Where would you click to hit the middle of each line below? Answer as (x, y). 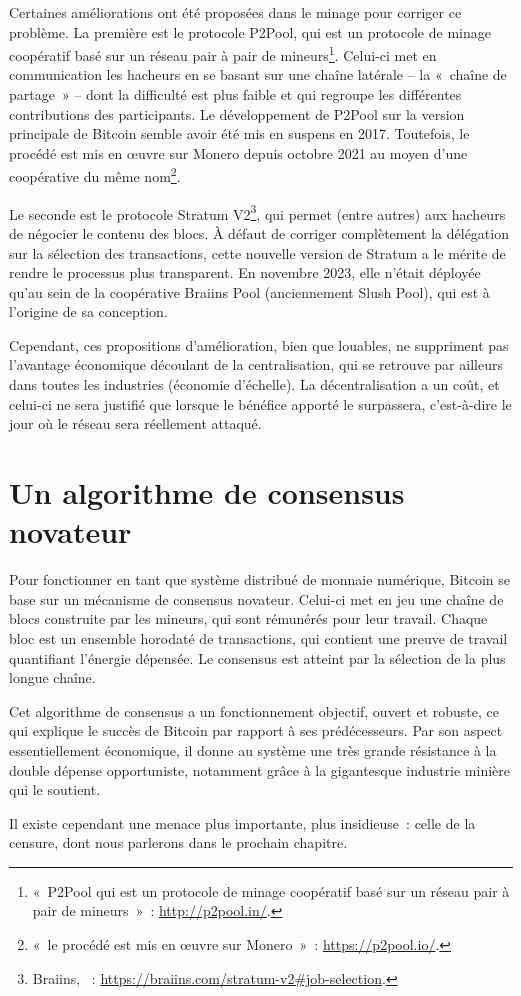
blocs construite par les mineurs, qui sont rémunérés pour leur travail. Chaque (248, 618)
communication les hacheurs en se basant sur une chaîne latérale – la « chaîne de (258, 74)
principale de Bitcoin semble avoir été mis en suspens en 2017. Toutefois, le (239, 133)
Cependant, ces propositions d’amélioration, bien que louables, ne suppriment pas (259, 344)
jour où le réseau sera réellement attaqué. (135, 423)
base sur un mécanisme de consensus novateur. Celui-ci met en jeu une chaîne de (256, 598)
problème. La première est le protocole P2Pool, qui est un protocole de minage (250, 31)
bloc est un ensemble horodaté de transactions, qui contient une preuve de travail (258, 637)
